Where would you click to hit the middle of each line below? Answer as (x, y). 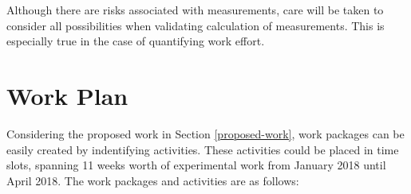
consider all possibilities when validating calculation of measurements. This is (196, 25)
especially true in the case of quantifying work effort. (136, 41)
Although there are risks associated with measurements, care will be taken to (195, 10)
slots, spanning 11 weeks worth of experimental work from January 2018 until (196, 165)
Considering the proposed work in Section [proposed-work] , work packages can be (205, 133)
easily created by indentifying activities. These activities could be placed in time (203, 149)
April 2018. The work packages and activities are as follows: (153, 180)
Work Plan (67, 95)
